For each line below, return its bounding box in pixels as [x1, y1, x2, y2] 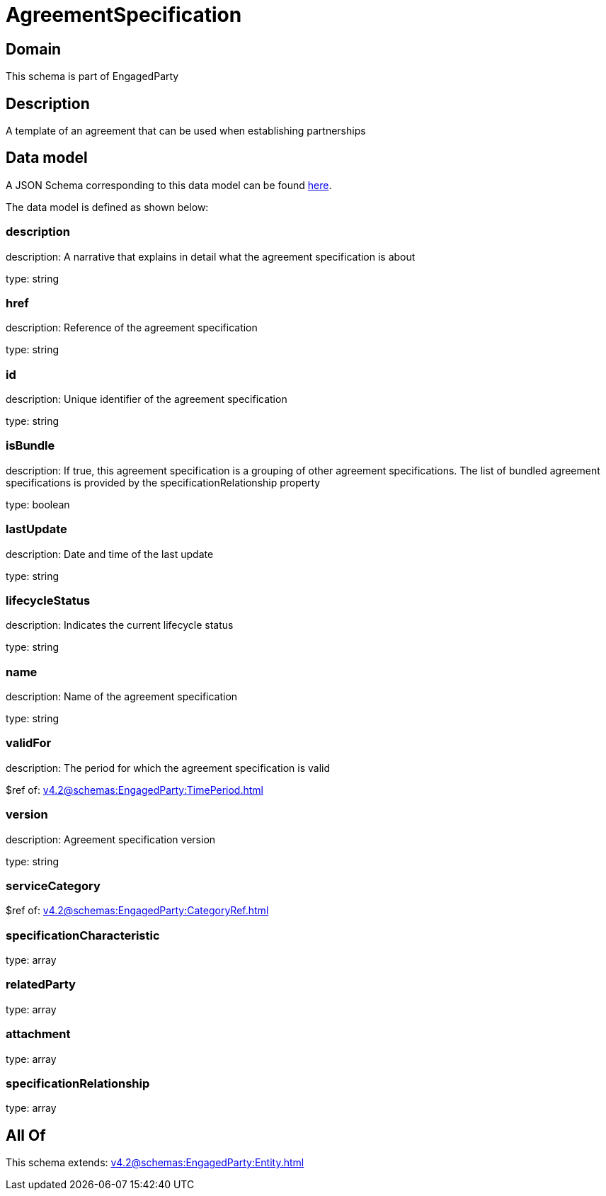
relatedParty [6, 977, 76, 992]
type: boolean [6, 498, 70, 511]
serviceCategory [6, 878, 101, 893]
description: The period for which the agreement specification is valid [6, 761, 331, 774]
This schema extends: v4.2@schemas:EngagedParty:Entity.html [6, 1156, 304, 1169]
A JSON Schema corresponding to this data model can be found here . [6, 178, 332, 191]
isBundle [6, 438, 55, 453]
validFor [6, 736, 52, 751]
